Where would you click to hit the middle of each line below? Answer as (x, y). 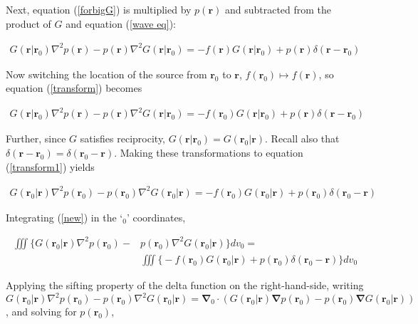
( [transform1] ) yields (50, 166)
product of (28, 23)
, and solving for (41, 311)
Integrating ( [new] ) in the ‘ (64, 217)
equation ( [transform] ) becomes (74, 88)
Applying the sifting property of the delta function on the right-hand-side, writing (185, 284)
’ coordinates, (156, 217)
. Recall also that (302, 139)
